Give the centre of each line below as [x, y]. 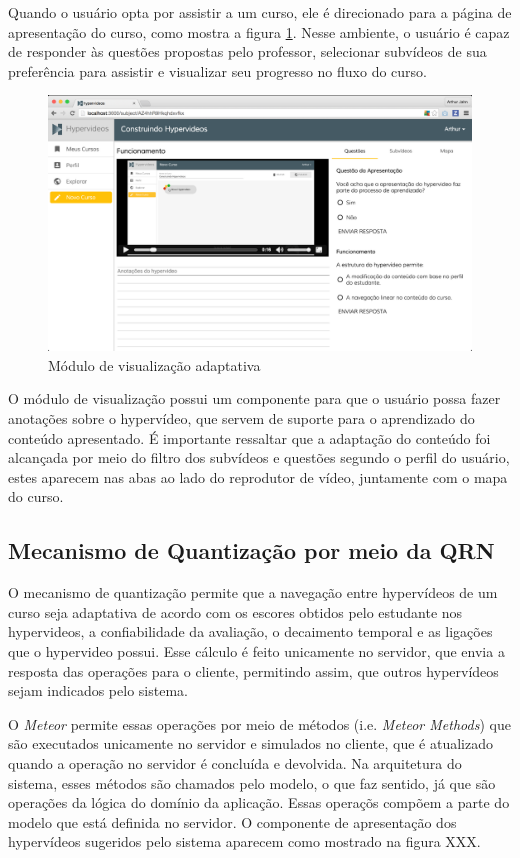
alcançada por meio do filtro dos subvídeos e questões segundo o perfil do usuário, [259, 457]
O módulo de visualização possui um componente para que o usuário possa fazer [254, 398]
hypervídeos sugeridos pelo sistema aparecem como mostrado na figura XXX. [244, 841]
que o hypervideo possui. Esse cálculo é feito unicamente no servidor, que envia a [256, 651]
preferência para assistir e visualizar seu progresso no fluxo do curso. [217, 70]
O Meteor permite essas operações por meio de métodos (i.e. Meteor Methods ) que [259, 723]
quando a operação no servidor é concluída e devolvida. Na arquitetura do [235, 762]
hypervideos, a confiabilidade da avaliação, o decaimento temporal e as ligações [250, 631]
